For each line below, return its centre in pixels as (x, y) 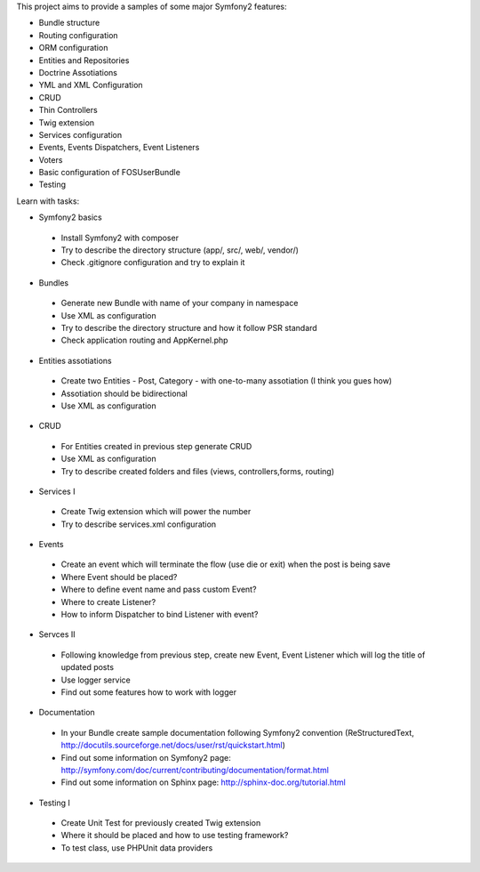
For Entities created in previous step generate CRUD (156, 446)
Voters (51, 159)
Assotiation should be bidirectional (124, 393)
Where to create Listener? (108, 602)
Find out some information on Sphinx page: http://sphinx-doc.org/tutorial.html (203, 782)
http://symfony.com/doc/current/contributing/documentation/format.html (195, 770)
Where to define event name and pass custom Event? (159, 589)
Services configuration (80, 134)
